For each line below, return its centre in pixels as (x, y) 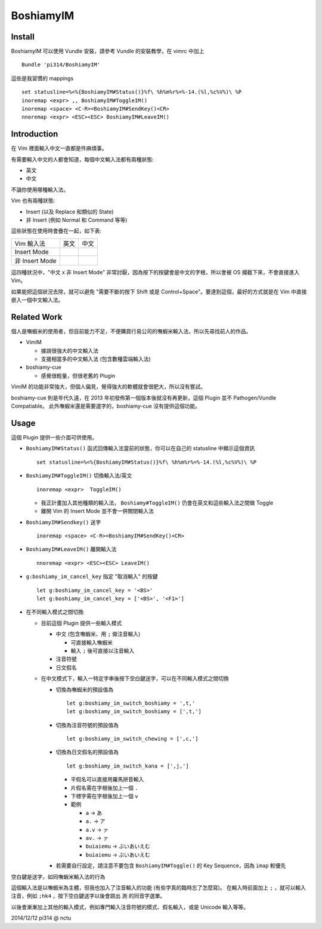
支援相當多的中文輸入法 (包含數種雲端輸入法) (96, 359)
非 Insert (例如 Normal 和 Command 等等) (77, 220)
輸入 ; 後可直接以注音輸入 (103, 650)
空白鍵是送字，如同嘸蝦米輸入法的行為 (58, 876)
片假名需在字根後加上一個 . (104, 788)
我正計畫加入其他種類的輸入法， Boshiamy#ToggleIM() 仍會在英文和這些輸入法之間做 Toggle (157, 503)
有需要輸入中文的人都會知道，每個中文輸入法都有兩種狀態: (83, 159)
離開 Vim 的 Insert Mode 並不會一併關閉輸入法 (97, 511)
